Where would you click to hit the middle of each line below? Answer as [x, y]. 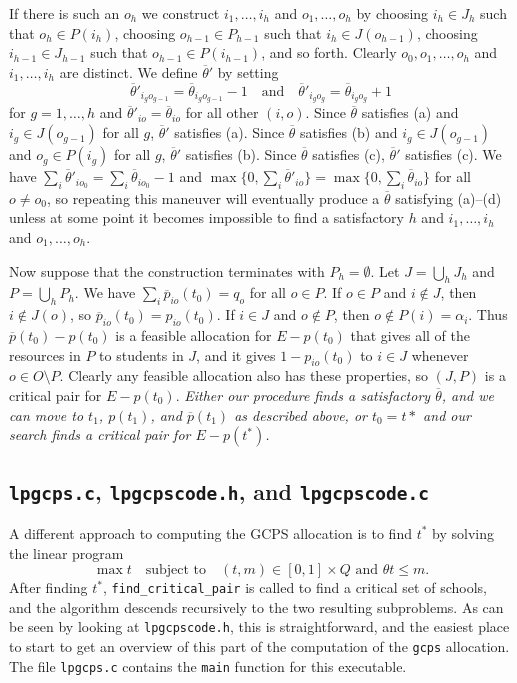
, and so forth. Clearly [329, 52]
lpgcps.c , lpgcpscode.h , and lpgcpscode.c [219, 490]
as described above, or [300, 414]
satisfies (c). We [453, 154]
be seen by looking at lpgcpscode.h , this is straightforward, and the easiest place [259, 626]
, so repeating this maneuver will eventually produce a [213, 197]
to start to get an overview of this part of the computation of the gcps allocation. [259, 646]
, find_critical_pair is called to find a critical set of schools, [295, 587]
